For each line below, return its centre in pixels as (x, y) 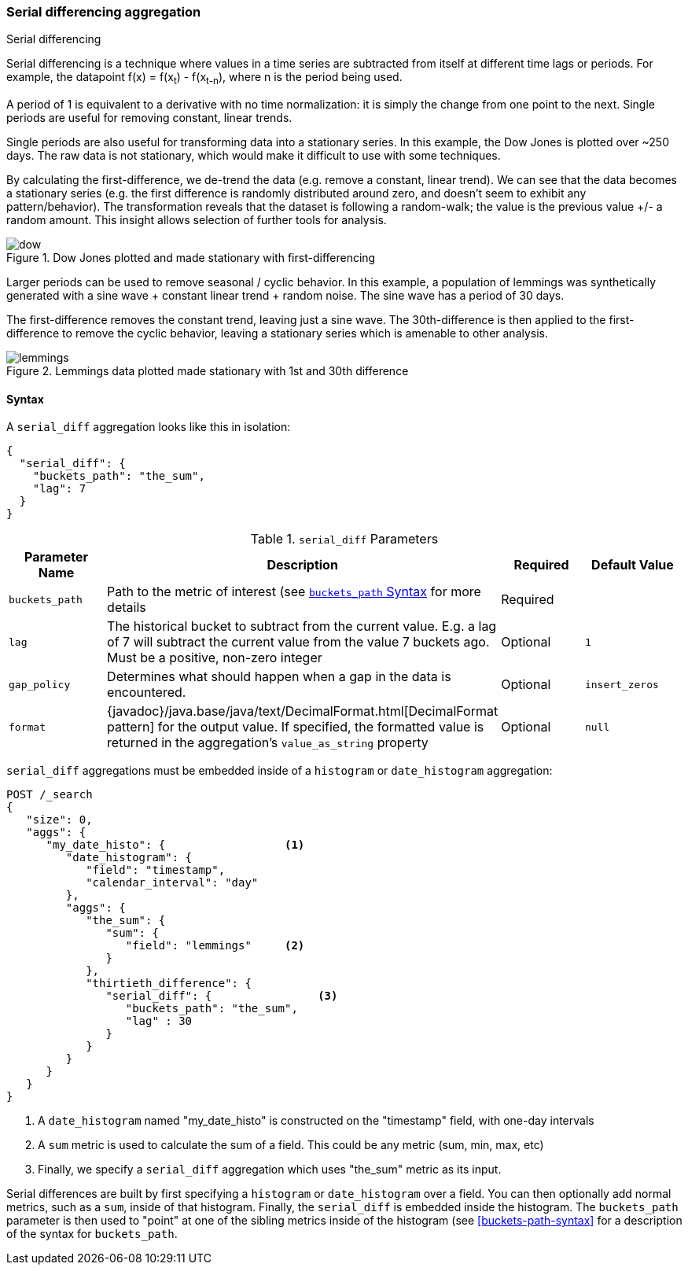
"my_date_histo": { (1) (175, 845)
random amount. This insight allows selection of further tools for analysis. (197, 220)
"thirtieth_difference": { (169, 984)
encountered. (147, 693)
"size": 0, (59, 820)
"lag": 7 (59, 489)
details (127, 608)
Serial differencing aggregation (104, 12)
